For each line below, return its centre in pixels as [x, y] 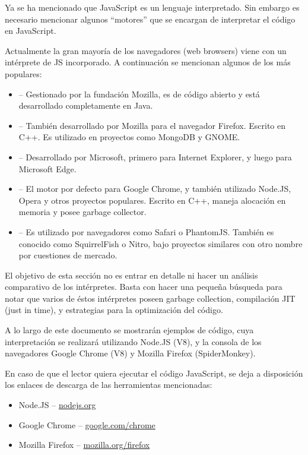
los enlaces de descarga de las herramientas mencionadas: [109, 385]
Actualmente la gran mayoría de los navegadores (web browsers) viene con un [146, 50]
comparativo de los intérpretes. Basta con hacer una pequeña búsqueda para [144, 287]
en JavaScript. [31, 31]
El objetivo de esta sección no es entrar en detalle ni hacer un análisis [131, 275]
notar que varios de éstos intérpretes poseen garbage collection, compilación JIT [150, 298]
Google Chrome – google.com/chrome [87, 424]
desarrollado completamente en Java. [86, 105]
